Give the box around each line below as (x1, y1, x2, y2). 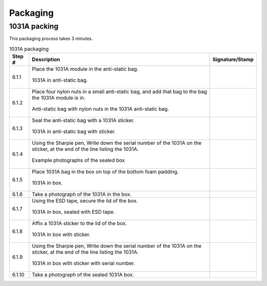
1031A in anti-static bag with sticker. (32, 128, 116, 135)
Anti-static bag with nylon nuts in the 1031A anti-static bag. (32, 105, 169, 112)
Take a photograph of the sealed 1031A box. (32, 271, 134, 278)
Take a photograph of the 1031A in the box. (32, 191, 132, 198)
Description (32, 56, 60, 63)
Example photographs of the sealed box (32, 157, 125, 164)
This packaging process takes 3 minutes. (9, 36, 93, 42)
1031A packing (9, 22, 59, 31)
